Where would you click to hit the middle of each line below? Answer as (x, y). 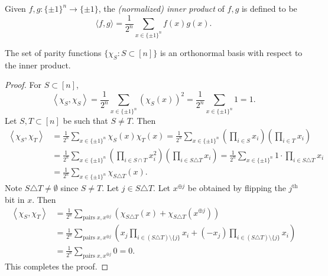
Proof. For (23, 85)
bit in (15, 199)
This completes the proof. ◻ (57, 266)
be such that (85, 121)
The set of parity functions (53, 52)
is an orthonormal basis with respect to (231, 52)
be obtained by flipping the (237, 188)
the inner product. (38, 65)
